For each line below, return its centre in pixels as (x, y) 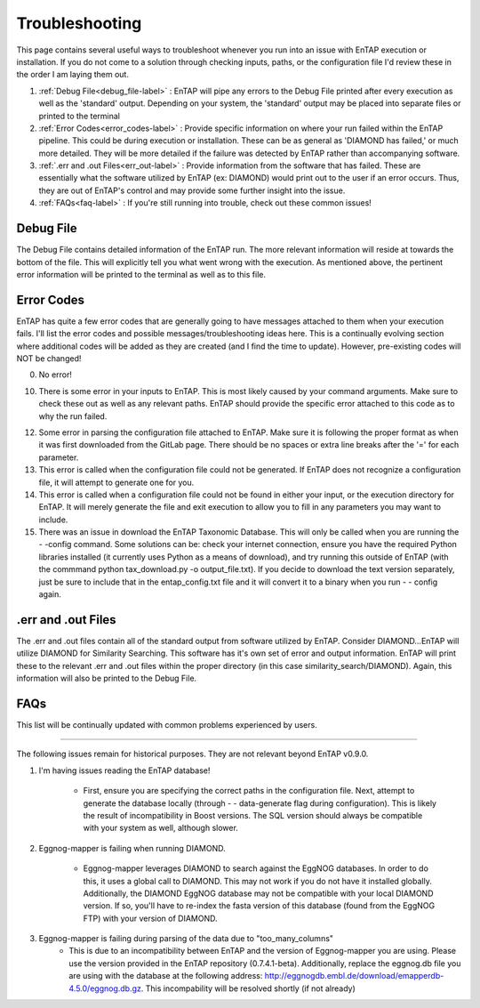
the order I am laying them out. (72, 75)
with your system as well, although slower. (161, 828)
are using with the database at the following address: (166, 976)
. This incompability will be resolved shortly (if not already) (248, 988)
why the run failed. (73, 416)
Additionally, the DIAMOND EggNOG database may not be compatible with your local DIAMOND (259, 893)
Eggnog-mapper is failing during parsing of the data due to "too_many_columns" (186, 939)
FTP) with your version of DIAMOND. (150, 918)
